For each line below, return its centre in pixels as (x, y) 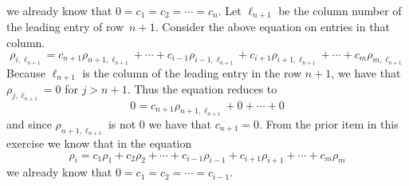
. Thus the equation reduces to (202, 89)
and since (29, 123)
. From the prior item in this (329, 123)
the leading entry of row (65, 27)
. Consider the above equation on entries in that (272, 27)
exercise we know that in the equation (99, 142)
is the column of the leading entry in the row (192, 72)
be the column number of (340, 10)
